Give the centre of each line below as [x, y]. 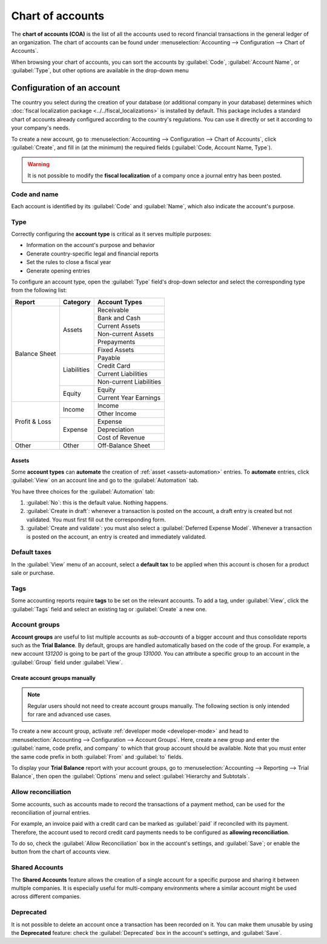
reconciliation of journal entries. [51, 812]
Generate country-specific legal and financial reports [92, 253]
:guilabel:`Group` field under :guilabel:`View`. [67, 662]
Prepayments [116, 342]
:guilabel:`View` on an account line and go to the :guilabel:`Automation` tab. [105, 480]
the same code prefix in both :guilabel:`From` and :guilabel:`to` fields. [97, 756]
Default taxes [31, 552]
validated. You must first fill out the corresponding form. [96, 520]
